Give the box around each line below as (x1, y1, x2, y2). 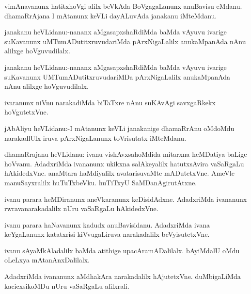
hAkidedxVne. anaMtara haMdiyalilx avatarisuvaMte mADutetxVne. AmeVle (4, 168, 235, 178)
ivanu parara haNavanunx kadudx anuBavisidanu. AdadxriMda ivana (4, 219, 210, 229)
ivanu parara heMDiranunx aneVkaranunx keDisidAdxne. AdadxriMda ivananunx (4, 194, 247, 204)
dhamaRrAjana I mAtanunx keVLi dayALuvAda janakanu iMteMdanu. (4, 10, 217, 20)
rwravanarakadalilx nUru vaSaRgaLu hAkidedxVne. (4, 203, 158, 213)
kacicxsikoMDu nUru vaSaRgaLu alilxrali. (4, 280, 129, 291)
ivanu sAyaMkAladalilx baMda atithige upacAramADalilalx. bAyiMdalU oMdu (4, 245, 240, 255)
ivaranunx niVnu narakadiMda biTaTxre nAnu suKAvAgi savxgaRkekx (4, 97, 216, 107)
